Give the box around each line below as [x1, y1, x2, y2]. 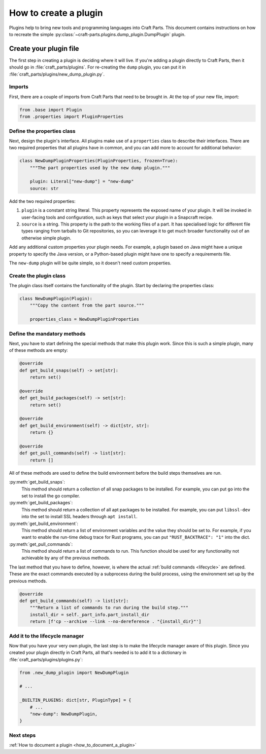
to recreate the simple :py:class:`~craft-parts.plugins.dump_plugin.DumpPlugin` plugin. [9, 31, 186, 37]
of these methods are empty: [9, 347, 68, 353]
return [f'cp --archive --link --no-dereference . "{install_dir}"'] [30, 619, 201, 624]
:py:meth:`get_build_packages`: [9, 500, 73, 506]
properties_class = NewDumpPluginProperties [30, 316, 139, 322]
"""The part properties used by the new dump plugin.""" [30, 165, 170, 170]
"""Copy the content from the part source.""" [30, 302, 145, 308]
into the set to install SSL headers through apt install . [21, 514, 138, 520]
